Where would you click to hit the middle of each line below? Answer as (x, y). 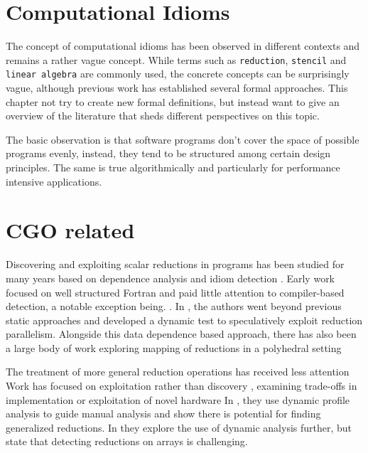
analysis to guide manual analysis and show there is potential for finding (163, 414)
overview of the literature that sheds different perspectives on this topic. (163, 116)
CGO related (70, 230)
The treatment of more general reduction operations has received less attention (178, 372)
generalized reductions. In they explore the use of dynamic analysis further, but (179, 427)
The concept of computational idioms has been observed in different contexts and (183, 46)
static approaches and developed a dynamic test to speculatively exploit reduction (184, 320)
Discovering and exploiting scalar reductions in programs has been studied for (175, 264)
